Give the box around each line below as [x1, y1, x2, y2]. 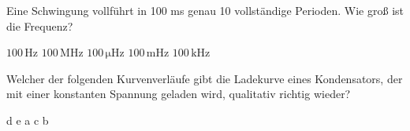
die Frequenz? [6, 17, 73, 34]
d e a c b [6, 111, 49, 128]
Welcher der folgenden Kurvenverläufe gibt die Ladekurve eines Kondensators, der [6, 70, 403, 86]
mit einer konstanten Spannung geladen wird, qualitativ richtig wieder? [6, 86, 351, 102]
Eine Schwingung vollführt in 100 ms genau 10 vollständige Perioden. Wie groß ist [6, 2, 404, 18]
